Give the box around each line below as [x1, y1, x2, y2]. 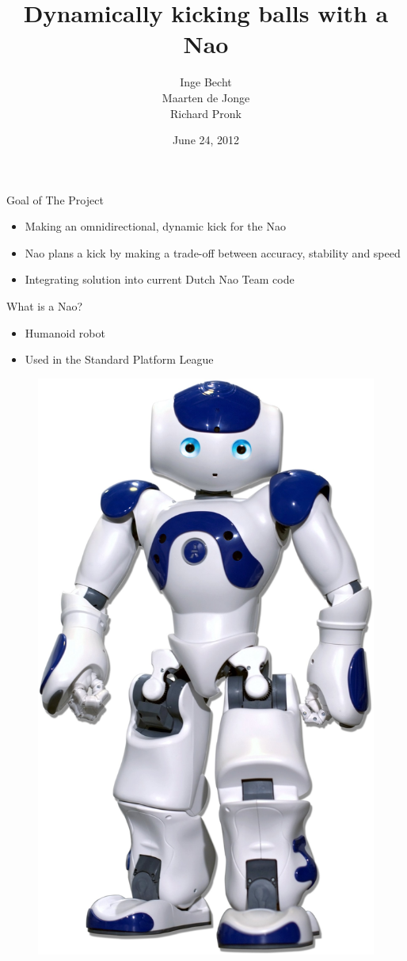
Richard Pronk [170, 105, 242, 121]
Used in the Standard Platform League [25, 351, 214, 368]
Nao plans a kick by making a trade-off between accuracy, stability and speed [25, 244, 401, 261]
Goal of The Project [6, 191, 104, 208]
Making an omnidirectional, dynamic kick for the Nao [25, 218, 286, 235]
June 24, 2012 [172, 132, 240, 148]
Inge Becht [180, 74, 232, 90]
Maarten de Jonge [162, 89, 250, 105]
